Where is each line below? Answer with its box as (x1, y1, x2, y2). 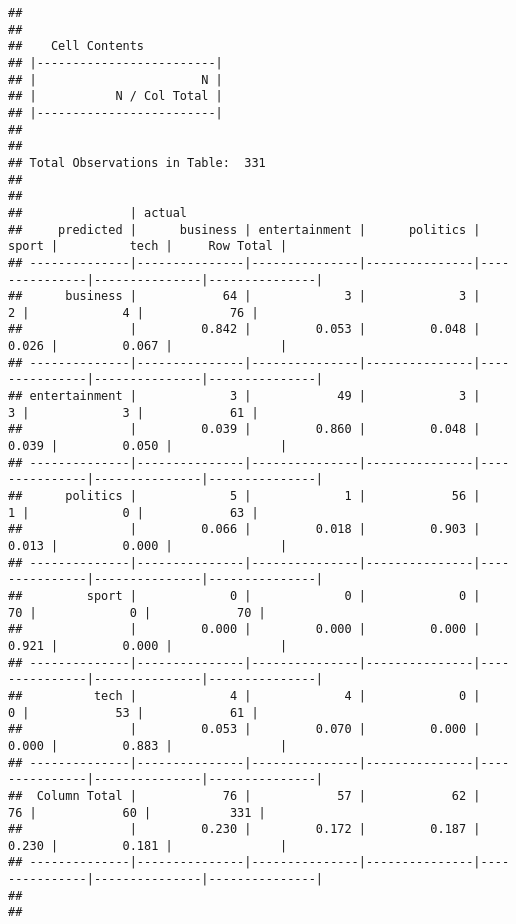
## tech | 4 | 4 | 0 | (8, 688, 481, 703)
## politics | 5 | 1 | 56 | (8, 489, 481, 504)
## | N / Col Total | (8, 89, 223, 104)
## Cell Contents (8, 39, 145, 54)
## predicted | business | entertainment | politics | (8, 222, 481, 237)
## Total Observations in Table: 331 (8, 155, 266, 170)
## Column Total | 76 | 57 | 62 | (8, 788, 481, 803)
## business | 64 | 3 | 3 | (8, 289, 481, 304)
